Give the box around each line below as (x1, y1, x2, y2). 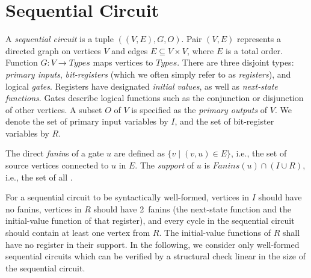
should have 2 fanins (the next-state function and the (93, 202, 292, 215)
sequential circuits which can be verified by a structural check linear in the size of (5, 250, 306, 262)
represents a (237, 32, 282, 45)
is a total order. (225, 44, 283, 57)
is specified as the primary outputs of (131, 103, 268, 116)
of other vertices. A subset (5, 103, 102, 116)
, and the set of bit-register (174, 115, 274, 128)
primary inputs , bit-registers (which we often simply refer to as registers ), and (5, 67, 291, 80)
